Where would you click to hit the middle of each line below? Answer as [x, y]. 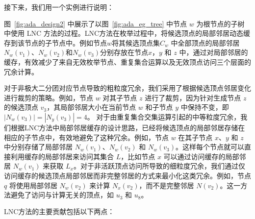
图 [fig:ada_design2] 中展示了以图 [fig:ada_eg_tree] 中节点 [96, 23]
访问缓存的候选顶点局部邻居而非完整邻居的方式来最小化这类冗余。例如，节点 [127, 175]
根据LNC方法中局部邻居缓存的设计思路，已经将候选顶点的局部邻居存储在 [128, 127]
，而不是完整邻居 [166, 185]
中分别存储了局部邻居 [38, 147]
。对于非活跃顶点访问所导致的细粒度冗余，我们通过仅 [159, 166]
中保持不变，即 [205, 107]
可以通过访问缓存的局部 [201, 156]
